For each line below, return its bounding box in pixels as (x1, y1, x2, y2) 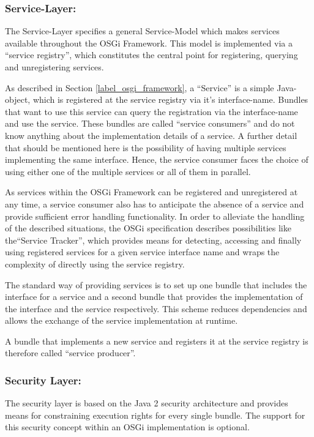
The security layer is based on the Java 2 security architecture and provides (5, 397, 288, 409)
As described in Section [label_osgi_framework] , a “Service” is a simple (5, 81, 274, 94)
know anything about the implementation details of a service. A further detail (5, 129, 297, 141)
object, (5, 93, 31, 106)
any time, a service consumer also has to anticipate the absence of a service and (5, 197, 304, 210)
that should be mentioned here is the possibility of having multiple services (5, 141, 286, 154)
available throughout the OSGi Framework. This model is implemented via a (5, 36, 293, 49)
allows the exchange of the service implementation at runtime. (5, 314, 238, 327)
